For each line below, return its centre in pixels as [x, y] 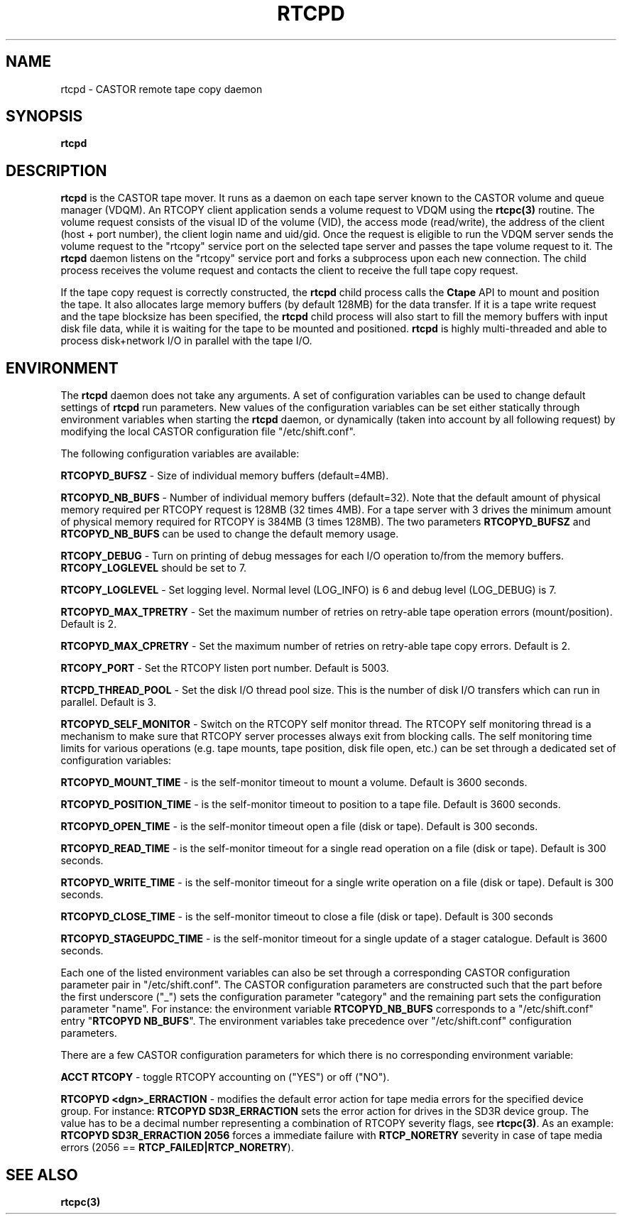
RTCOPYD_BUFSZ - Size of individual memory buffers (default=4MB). [225, 476]
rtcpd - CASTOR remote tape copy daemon [162, 89]
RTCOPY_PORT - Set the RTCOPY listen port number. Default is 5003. [225, 668]
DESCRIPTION [56, 170]
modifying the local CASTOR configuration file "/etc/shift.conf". [208, 432]
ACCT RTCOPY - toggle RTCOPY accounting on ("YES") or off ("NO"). [225, 1077]
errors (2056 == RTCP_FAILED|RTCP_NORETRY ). [177, 1148]
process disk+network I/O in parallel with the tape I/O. [186, 341]
